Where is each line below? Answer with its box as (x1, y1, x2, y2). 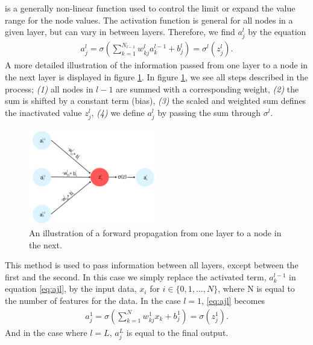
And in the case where (5, 326, 87, 338)
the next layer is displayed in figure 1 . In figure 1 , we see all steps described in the (5, 70, 309, 83)
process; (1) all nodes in (5, 82, 93, 95)
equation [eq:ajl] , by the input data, (5, 282, 137, 295)
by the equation (248, 25, 306, 38)
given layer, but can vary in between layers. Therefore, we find (5, 25, 235, 38)
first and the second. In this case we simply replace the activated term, (5, 270, 267, 283)
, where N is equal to (218, 282, 295, 295)
